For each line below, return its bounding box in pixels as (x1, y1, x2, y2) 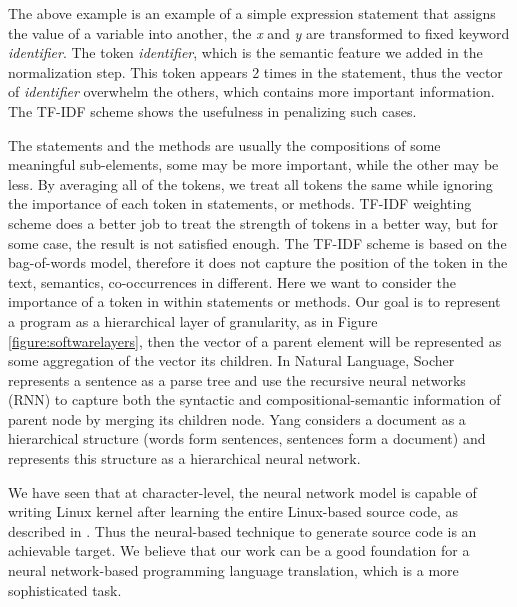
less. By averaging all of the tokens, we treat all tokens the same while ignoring (8, 173, 493, 194)
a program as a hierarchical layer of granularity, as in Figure (8, 310, 378, 331)
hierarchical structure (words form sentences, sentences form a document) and (8, 428, 486, 449)
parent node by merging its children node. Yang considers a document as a (8, 408, 466, 429)
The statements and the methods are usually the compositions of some (8, 134, 441, 155)
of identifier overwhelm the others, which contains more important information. (8, 81, 495, 102)
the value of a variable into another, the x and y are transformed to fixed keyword (8, 22, 510, 43)
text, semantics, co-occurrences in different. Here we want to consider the (8, 271, 457, 292)
